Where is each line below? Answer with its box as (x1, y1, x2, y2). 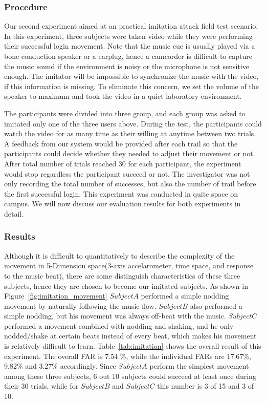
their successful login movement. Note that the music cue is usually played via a (4, 40, 255, 51)
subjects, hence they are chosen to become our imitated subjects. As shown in (4, 280, 248, 291)
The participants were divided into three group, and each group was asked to (4, 108, 246, 118)
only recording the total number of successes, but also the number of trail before (4, 178, 256, 189)
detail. (4, 208, 24, 219)
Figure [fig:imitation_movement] (4, 290, 107, 301)
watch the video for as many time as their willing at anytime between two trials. (4, 128, 256, 139)
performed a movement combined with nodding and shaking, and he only (4, 320, 234, 331)
